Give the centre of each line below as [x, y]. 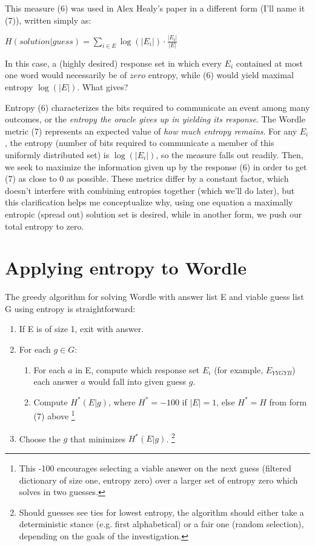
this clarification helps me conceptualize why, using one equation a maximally [149, 202]
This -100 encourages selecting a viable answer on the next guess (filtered [155, 468]
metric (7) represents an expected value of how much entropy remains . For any [151, 131]
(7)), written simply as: [48, 20]
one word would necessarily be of [66, 75]
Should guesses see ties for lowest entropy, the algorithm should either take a [161, 512]
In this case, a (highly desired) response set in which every [113, 63]
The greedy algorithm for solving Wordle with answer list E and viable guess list [154, 297]
